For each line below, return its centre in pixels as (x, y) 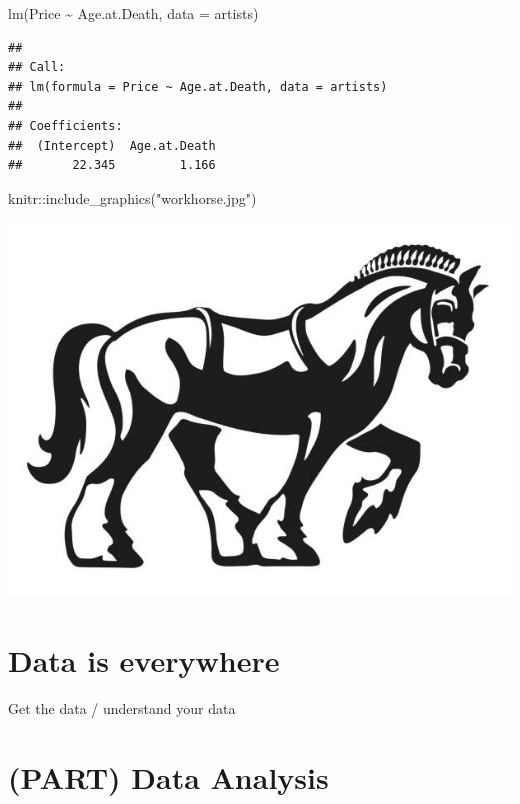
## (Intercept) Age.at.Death (112, 145)
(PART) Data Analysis (168, 776)
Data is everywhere (144, 659)
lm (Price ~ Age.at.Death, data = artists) (133, 13)
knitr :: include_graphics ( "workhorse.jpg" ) (132, 197)
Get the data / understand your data (122, 707)
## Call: (37, 67)
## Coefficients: (65, 125)
